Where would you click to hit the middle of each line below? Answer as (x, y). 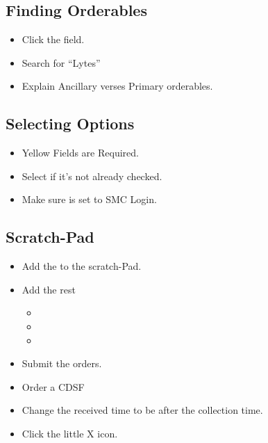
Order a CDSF (53, 386)
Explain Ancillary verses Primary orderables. (117, 86)
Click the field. (53, 39)
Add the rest (49, 289)
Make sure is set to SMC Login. (89, 199)
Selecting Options (70, 123)
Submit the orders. (62, 363)
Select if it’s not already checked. (92, 176)
